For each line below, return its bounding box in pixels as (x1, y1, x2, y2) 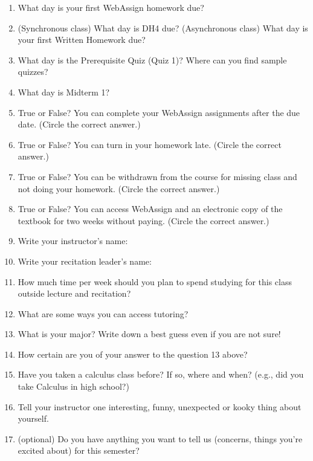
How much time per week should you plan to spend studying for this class (18, 275, 292, 288)
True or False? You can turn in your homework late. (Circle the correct (18, 138, 282, 150)
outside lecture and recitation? (18, 287, 131, 300)
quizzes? (18, 65, 48, 78)
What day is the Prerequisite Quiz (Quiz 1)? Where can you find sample (18, 53, 287, 66)
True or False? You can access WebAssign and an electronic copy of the (18, 202, 283, 215)
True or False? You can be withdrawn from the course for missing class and (18, 170, 297, 182)
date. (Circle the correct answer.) (18, 118, 141, 131)
